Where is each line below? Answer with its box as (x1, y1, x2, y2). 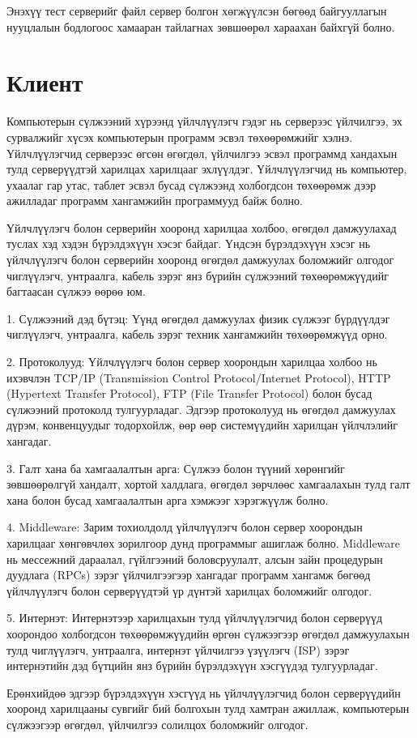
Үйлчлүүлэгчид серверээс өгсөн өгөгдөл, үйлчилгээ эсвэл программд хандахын (6, 144, 398, 161)
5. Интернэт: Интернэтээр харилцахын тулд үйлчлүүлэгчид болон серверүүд (6, 609, 383, 626)
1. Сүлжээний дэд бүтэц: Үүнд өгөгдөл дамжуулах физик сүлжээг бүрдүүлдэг (6, 309, 390, 326)
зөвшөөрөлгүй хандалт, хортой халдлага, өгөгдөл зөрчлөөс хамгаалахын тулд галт (6, 476, 411, 493)
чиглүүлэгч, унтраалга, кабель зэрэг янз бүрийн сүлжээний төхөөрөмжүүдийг (6, 267, 389, 284)
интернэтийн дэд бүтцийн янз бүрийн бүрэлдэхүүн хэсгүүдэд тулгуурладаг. (6, 657, 378, 674)
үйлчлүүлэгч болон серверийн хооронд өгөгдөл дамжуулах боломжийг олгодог (6, 251, 394, 268)
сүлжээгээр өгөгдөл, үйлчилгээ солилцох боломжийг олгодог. (6, 715, 308, 732)
